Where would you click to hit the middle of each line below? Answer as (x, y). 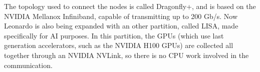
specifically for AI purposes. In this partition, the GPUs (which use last (114, 35)
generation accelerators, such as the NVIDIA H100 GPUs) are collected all (119, 45)
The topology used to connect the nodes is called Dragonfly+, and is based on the (130, 6)
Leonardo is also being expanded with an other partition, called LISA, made (121, 26)
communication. (28, 65)
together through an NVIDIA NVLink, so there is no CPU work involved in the (126, 55)
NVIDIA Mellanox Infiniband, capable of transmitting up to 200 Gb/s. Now (121, 16)
